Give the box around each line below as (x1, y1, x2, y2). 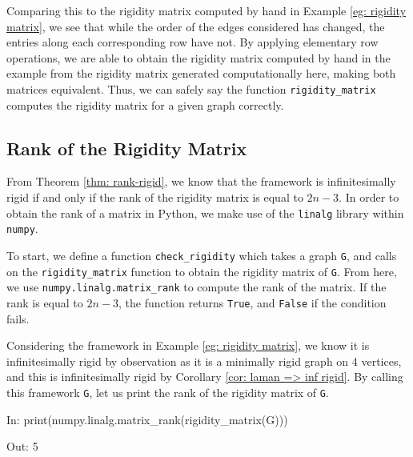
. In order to (339, 189, 399, 206)
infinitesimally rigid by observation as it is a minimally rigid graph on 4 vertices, (6, 352, 402, 369)
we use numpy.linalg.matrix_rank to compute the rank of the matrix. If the (6, 279, 387, 295)
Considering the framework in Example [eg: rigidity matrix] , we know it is (6, 337, 370, 354)
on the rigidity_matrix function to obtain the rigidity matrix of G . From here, (6, 263, 397, 279)
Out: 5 (6, 438, 38, 455)
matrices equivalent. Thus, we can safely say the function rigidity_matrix (6, 80, 376, 97)
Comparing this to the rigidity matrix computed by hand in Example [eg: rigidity (6, 2, 407, 18)
